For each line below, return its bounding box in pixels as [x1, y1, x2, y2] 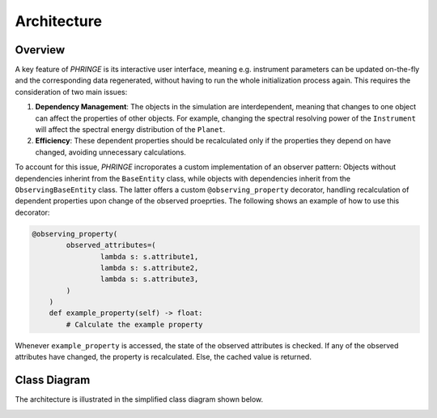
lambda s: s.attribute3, [100, 275, 199, 284]
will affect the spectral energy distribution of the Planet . [35, 125, 226, 134]
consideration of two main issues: [15, 87, 128, 96]
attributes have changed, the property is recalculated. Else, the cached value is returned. [15, 352, 312, 362]
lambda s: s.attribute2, [100, 263, 199, 272]
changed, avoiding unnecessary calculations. [35, 147, 186, 157]
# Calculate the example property [66, 320, 203, 329]
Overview [15, 43, 66, 57]
